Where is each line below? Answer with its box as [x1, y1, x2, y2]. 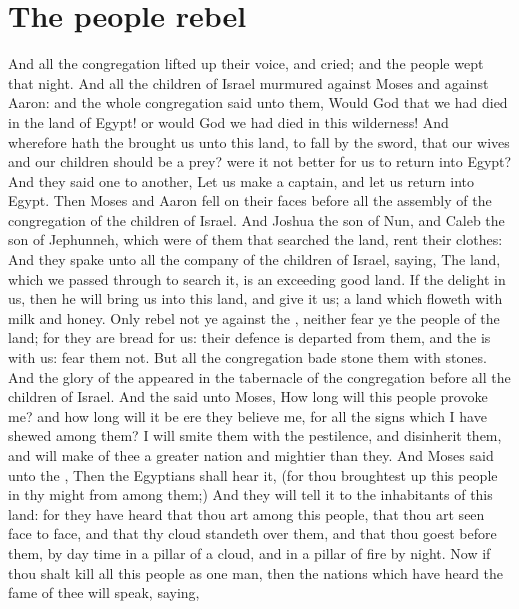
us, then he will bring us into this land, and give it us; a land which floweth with [8, 288, 503, 309]
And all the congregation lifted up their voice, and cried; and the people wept [8, 53, 484, 74]
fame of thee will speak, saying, [8, 582, 200, 603]
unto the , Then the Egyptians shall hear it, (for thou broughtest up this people [8, 464, 498, 485]
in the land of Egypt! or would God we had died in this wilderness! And [8, 111, 449, 132]
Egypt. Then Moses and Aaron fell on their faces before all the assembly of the [8, 190, 492, 211]
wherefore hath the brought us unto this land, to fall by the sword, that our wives [8, 131, 510, 152]
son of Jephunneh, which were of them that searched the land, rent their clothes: [8, 229, 503, 250]
